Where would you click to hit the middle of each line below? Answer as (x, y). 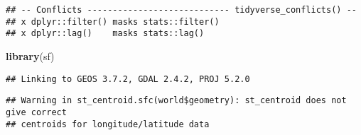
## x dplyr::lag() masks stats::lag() (105, 34)
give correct (36, 112)
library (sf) (30, 55)
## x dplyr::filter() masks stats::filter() (113, 22)
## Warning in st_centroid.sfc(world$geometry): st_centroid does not (176, 101)
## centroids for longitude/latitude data (108, 124)
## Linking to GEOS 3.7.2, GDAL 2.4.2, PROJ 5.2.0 (128, 79)
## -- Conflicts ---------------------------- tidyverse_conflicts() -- (181, 10)
